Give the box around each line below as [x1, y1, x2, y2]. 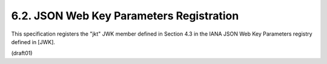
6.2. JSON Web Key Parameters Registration [11, 9, 239, 22]
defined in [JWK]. [11, 38, 56, 45]
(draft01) [11, 50, 33, 57]
